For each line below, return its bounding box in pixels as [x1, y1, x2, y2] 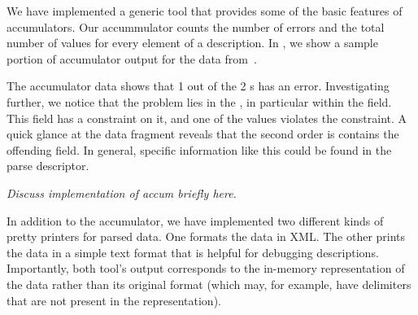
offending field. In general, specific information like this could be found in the [7, 141, 392, 158]
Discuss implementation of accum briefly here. [7, 184, 237, 201]
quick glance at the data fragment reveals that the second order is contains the [7, 125, 399, 142]
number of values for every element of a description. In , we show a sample [7, 34, 378, 51]
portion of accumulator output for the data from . [7, 50, 257, 67]
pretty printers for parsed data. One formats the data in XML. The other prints [7, 228, 406, 245]
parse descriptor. [7, 157, 89, 174]
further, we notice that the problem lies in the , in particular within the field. [7, 93, 392, 110]
